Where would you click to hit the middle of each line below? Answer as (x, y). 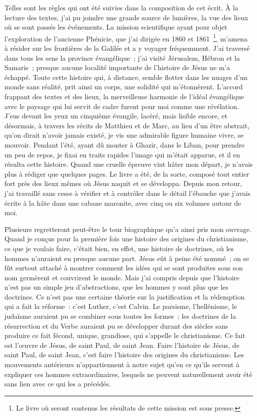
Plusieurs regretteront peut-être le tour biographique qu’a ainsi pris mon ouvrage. (128, 229)
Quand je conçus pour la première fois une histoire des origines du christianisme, (126, 239)
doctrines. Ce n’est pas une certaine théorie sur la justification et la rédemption (125, 296)
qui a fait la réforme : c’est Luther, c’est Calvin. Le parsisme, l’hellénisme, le (121, 306)
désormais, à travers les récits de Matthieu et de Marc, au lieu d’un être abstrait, (127, 125)
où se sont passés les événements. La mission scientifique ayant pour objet (116, 27)
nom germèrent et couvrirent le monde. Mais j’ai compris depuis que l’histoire (122, 277)
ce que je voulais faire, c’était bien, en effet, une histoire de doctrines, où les (119, 248)
